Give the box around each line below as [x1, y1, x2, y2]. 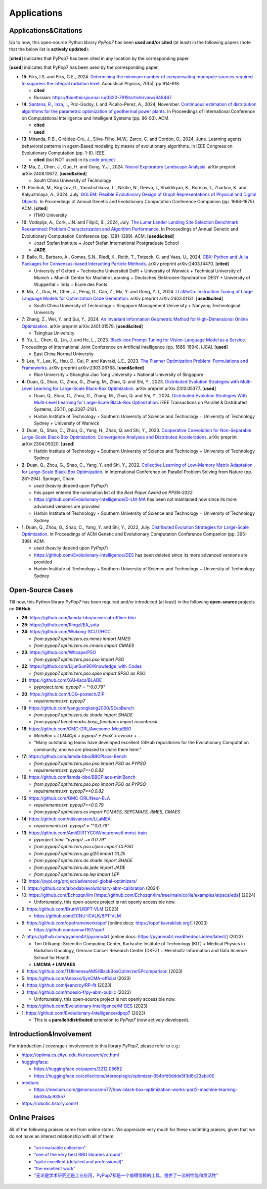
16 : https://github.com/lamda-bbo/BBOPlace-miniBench [21, 774, 136, 780]
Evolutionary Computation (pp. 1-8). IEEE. [21, 150, 106, 156]
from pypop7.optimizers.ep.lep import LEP [34, 871, 120, 877]
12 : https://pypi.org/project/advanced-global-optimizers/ [21, 878, 137, 884]
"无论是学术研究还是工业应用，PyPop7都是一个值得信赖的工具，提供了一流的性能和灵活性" [34, 1172, 219, 1179]
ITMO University [34, 212, 67, 218]
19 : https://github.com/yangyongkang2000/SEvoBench [21, 705, 134, 711]
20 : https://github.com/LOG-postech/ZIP [21, 691, 105, 697]
